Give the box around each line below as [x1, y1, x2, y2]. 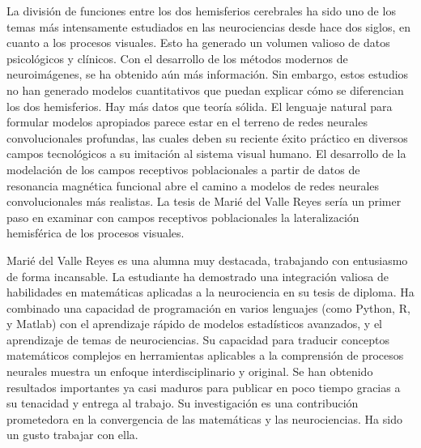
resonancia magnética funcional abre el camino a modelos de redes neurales [6, 177, 380, 194]
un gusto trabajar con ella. [6, 426, 138, 443]
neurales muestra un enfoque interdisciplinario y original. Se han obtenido [6, 363, 373, 380]
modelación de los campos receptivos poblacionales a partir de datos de [6, 160, 360, 177]
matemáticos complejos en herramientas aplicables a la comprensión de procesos [6, 347, 404, 364]
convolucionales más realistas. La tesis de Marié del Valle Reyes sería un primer [6, 193, 402, 210]
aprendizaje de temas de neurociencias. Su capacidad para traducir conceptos [6, 331, 389, 348]
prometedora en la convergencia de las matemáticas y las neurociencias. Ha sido [6, 410, 402, 427]
